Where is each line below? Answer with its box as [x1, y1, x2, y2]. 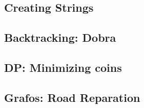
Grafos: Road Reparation [4, 89, 140, 105]
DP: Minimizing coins [4, 59, 122, 75]
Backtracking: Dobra [4, 30, 116, 45]
